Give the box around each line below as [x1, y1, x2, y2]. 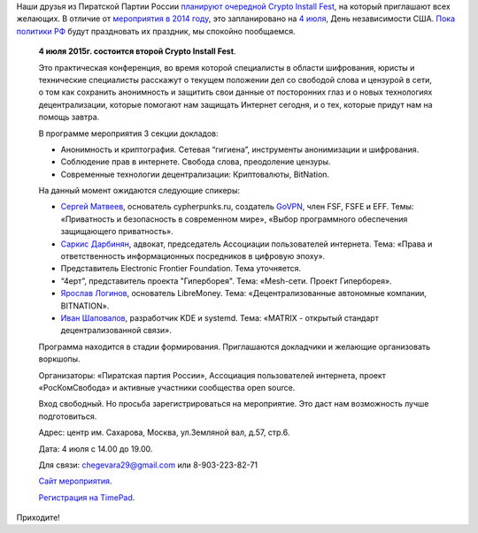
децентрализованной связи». [60, 325, 172, 336]
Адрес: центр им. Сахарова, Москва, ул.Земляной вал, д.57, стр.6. [38, 427, 290, 438]
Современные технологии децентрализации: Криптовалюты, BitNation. [60, 169, 330, 179]
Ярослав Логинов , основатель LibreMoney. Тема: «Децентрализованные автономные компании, [60, 288, 427, 299]
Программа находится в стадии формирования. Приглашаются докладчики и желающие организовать [38, 341, 431, 352]
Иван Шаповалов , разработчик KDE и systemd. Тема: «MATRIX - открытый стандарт [60, 312, 380, 323]
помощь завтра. [38, 111, 100, 123]
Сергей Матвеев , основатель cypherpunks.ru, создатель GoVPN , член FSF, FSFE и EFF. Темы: [60, 202, 414, 212]
